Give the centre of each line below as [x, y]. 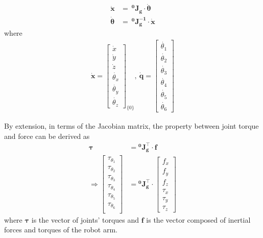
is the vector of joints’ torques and [85, 219]
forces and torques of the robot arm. [61, 230]
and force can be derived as [47, 136]
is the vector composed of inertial [198, 219]
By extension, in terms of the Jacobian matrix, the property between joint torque [131, 126]
